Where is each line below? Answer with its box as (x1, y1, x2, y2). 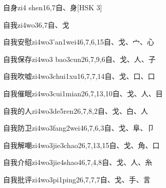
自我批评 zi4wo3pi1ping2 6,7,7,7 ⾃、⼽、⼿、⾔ (3, 174, 151, 184)
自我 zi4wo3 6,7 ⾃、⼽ (3, 19, 69, 30)
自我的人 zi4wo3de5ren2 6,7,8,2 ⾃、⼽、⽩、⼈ (3, 105, 148, 116)
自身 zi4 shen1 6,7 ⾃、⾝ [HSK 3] (3, 2, 102, 12)
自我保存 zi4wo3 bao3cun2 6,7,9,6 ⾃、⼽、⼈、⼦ (3, 53, 156, 64)
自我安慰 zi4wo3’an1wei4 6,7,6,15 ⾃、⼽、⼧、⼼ (3, 36, 155, 47)
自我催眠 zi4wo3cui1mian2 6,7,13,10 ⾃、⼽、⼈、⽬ (3, 88, 163, 98)
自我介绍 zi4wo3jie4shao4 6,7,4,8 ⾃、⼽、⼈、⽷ (3, 157, 153, 168)
